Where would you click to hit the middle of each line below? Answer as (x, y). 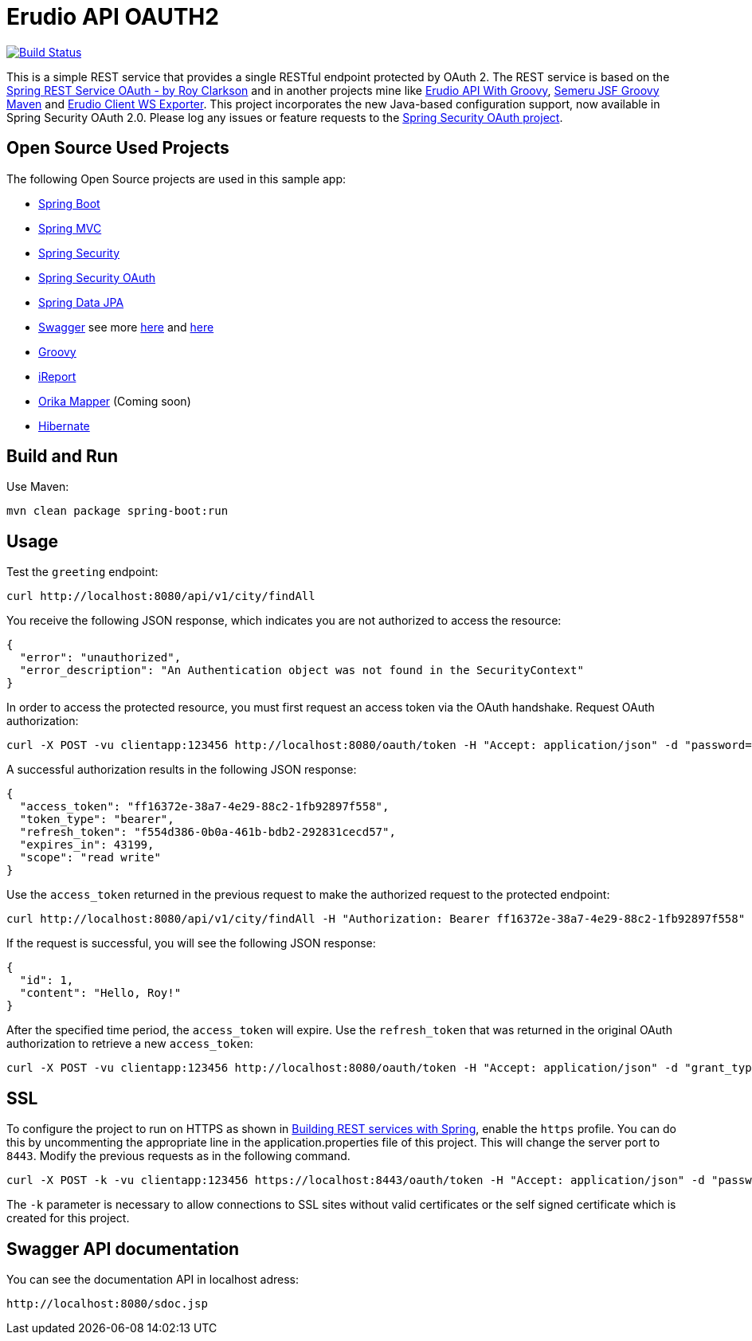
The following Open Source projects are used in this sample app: (176, 178)
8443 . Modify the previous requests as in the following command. (178, 1156)
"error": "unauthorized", (100, 658)
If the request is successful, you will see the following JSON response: (191, 943)
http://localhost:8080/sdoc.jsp (107, 1303)
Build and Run (62, 457)
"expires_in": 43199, (87, 845)
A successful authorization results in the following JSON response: (182, 770)
